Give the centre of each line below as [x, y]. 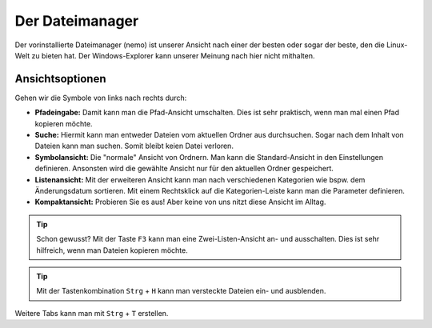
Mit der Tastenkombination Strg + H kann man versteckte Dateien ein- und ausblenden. [181, 291]
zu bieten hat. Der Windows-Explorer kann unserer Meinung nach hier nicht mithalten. [173, 55]
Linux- [397, 45]
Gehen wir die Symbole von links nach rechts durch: [101, 98]
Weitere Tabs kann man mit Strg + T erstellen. [92, 313]
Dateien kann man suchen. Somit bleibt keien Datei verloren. [134, 146]
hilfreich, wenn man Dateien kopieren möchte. [112, 250]
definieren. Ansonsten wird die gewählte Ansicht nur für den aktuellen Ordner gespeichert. [184, 169]
